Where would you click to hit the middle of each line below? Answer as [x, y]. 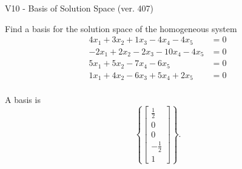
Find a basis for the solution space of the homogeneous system [121, 28]
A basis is [23, 100]
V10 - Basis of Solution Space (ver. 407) [79, 8]
